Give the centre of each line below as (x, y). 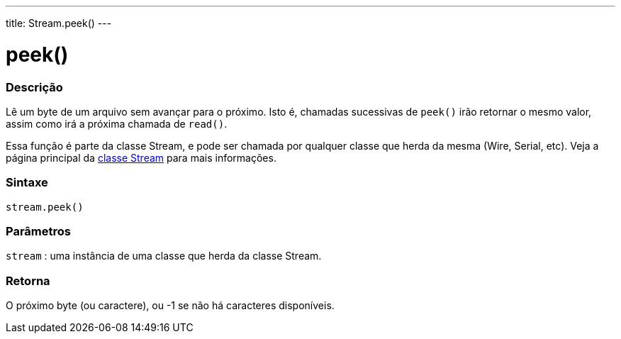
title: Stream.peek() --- (59, 23)
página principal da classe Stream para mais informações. (141, 157)
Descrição (34, 87)
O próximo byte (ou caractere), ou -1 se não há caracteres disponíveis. (170, 306)
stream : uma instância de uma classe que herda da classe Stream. (164, 256)
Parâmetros (38, 231)
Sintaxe (27, 183)
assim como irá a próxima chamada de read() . (117, 123)
